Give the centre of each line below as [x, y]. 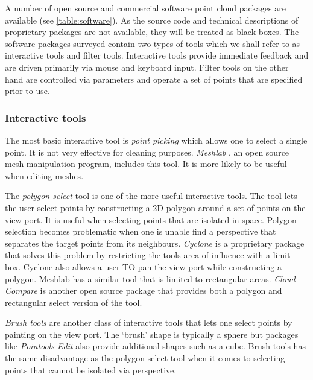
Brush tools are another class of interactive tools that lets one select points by [149, 322]
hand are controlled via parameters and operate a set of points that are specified [154, 79]
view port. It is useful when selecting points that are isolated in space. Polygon [151, 219]
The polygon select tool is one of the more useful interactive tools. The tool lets [151, 196]
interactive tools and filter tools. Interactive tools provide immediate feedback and [157, 55]
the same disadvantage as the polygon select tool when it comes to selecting [145, 358]
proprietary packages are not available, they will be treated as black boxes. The [152, 32]
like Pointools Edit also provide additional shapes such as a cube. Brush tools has [155, 346]
